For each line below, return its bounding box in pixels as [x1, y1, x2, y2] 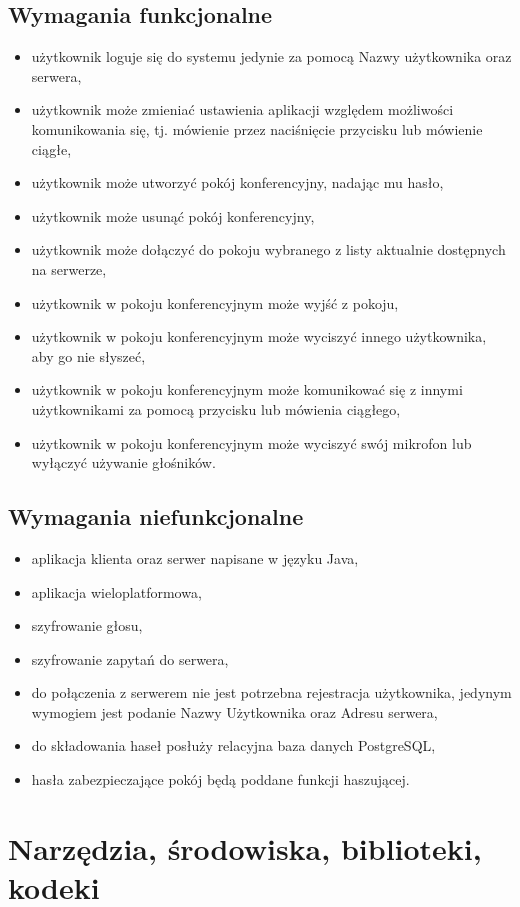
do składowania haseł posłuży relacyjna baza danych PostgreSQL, [31, 735, 436, 756]
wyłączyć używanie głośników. [31, 452, 216, 473]
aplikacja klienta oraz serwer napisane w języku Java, [31, 547, 359, 568]
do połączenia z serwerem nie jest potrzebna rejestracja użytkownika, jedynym [31, 682, 512, 703]
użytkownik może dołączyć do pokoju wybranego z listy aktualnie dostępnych [31, 239, 506, 260]
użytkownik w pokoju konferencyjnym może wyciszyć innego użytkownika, [31, 326, 487, 347]
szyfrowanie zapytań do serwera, [31, 648, 229, 669]
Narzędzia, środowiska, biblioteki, [8, 827, 482, 868]
